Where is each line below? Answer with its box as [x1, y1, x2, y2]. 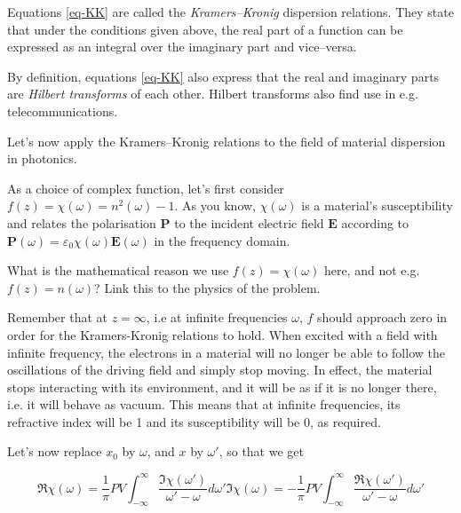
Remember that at [7, 308, 107, 327]
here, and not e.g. [323, 261, 420, 280]
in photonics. [7, 149, 77, 168]
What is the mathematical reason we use [7, 261, 229, 280]
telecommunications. [7, 101, 118, 120]
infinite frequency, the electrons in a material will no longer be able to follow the [7, 343, 445, 361]
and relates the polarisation [7, 213, 156, 232]
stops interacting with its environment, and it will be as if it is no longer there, [7, 377, 437, 396]
